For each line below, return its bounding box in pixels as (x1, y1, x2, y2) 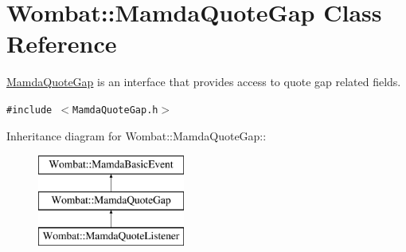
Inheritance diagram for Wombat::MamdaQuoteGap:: (6, 127, 267, 144)
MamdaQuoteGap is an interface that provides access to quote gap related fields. (6, 73, 401, 90)
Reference (6, 27, 117, 60)
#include (6, 104, 53, 116)
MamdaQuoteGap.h (72, 104, 158, 116)
